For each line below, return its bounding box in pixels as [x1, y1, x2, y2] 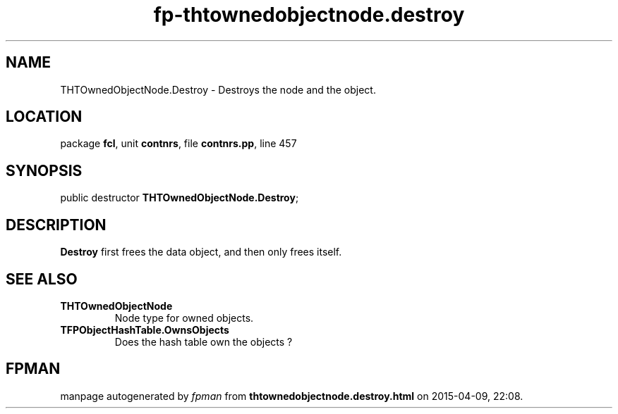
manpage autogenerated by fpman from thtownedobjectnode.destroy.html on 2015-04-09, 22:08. [60, 389, 523, 402]
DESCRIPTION [6, 215, 107, 234]
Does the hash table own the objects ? [114, 335, 293, 348]
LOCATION [6, 108, 83, 126]
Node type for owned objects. [114, 311, 254, 324]
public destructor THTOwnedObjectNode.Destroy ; [60, 192, 299, 204]
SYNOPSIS [6, 161, 83, 180]
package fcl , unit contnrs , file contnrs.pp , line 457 [60, 137, 297, 150]
